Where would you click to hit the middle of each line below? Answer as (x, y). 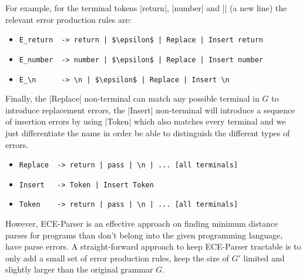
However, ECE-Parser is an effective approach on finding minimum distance (142, 223)
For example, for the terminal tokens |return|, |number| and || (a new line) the (146, 8)
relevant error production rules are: (68, 19)
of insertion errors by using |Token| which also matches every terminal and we (146, 121)
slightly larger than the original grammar (79, 269)
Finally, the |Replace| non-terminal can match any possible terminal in (132, 98)
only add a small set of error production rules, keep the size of (117, 258)
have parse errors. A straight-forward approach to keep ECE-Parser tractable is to (153, 246)
